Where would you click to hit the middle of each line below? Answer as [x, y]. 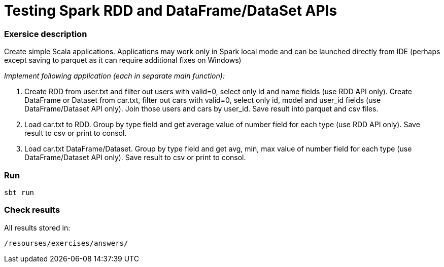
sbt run [19, 192]
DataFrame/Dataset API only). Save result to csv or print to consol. [135, 158]
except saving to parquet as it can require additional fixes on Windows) [123, 60]
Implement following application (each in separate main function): [114, 76]
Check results [32, 210]
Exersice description [46, 34]
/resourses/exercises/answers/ [66, 243]
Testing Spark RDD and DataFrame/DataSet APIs [171, 11]
